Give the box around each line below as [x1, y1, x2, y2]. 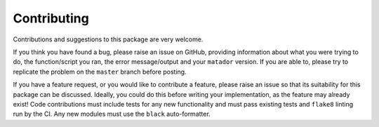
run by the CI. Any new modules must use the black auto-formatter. [13, 109, 211, 119]
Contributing [13, 11, 89, 26]
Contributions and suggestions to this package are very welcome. [13, 35, 204, 44]
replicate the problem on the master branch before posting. [13, 67, 187, 76]
